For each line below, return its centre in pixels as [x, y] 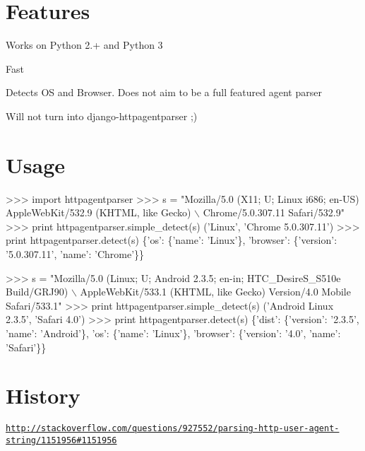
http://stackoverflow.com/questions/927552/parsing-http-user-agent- [173, 429]
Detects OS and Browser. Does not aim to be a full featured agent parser [164, 92]
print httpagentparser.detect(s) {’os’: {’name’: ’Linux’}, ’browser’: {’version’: [172, 240]
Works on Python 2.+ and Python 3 [84, 45]
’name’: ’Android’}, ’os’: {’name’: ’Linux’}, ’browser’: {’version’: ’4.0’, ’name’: [173, 333]
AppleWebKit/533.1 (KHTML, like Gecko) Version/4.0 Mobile [215, 292]
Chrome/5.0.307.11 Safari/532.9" [274, 212]
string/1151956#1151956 [61, 440]
